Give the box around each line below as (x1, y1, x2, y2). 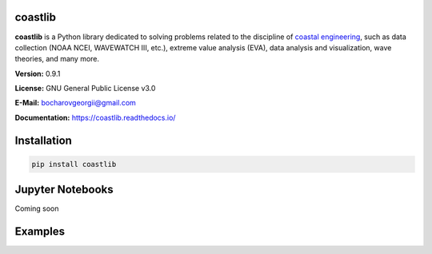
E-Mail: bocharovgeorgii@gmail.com (14, 98, 136, 108)
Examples (14, 224, 66, 239)
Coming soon (14, 204, 59, 213)
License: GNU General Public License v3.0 (14, 84, 156, 93)
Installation (14, 133, 72, 147)
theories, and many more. (14, 54, 100, 64)
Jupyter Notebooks (14, 183, 114, 196)
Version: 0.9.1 (14, 69, 61, 78)
